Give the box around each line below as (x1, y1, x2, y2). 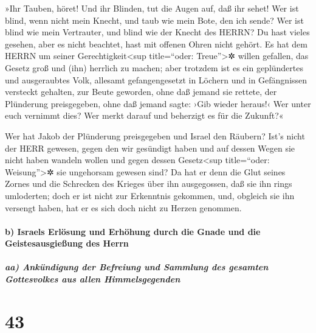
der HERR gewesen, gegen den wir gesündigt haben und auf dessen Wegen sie (5, 141, 295, 154)
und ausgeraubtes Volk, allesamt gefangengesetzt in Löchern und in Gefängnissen (5, 73, 307, 86)
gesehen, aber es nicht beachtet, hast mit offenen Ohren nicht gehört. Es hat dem (5, 37, 307, 50)
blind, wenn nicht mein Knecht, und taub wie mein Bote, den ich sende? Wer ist (5, 13, 304, 26)
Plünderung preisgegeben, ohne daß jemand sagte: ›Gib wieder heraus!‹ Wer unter (5, 97, 311, 110)
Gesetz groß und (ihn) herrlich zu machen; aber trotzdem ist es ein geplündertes (5, 61, 304, 74)
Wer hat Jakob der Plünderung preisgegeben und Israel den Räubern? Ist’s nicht (5, 129, 305, 142)
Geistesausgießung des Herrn (5, 237, 129, 250)
